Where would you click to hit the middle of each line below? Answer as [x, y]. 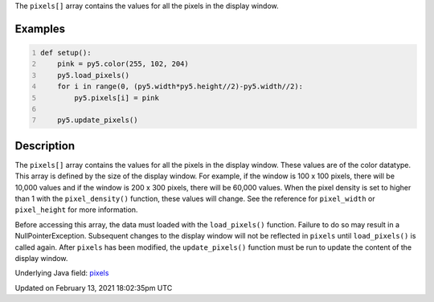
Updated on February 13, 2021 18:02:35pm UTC [94, 288]
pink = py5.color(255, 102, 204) [123, 64]
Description [45, 146]
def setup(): [66, 53]
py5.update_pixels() [98, 120]
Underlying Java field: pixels [62, 273]
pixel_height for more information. [76, 210]
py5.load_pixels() [94, 75]
